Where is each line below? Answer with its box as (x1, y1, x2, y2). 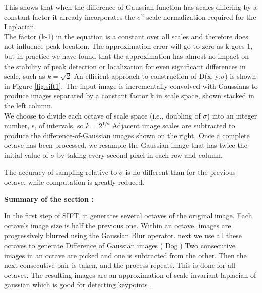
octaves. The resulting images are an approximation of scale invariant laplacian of (4, 269, 256, 280)
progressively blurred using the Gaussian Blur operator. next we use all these (4, 230, 242, 241)
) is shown (225, 71, 256, 81)
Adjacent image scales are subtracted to (112, 120, 235, 131)
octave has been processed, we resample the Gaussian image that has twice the (4, 140, 247, 150)
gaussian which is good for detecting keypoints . (4, 279, 152, 290)
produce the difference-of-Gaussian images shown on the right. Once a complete (4, 130, 250, 140)
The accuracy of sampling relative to (4, 166, 117, 177)
